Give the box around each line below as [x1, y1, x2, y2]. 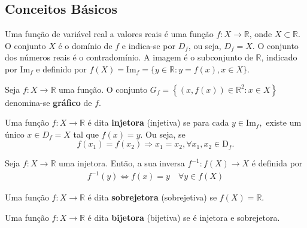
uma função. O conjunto [59, 83, 148, 95]
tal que [73, 127, 99, 140]
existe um [266, 116, 302, 129]
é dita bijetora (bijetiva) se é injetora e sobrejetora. [87, 211, 280, 224]
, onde [249, 28, 272, 40]
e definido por [36, 62, 87, 75]
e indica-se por [121, 39, 175, 51]
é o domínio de [58, 39, 113, 51]
